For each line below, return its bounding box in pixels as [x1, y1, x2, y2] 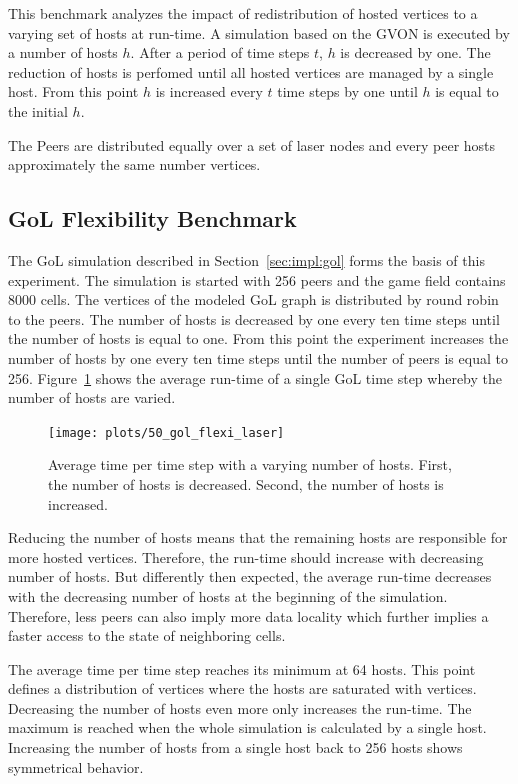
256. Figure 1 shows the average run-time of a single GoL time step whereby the [8, 367, 503, 388]
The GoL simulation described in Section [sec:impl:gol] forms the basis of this [8, 249, 485, 270]
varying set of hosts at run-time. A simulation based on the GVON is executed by [8, 22, 510, 43]
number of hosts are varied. [8, 387, 176, 408]
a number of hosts [8, 42, 118, 63]
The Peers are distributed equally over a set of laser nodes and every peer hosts [8, 134, 496, 155]
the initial [8, 100, 68, 121]
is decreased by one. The [340, 42, 491, 63]
